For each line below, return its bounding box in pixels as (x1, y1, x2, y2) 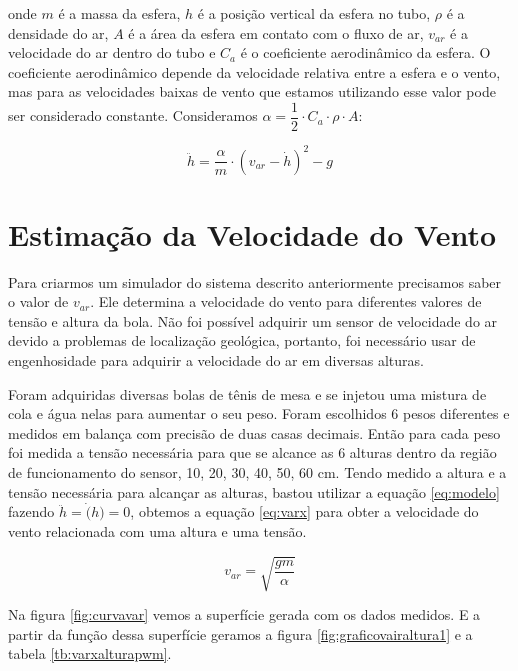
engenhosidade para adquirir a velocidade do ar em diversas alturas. (8, 350, 424, 371)
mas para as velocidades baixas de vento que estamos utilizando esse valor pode (8, 81, 496, 102)
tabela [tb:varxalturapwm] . (8, 643, 172, 664)
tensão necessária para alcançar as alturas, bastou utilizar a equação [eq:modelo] (8, 481, 500, 502)
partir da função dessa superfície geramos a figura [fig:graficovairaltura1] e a (8, 623, 473, 644)
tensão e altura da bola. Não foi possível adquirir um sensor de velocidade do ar (8, 310, 498, 331)
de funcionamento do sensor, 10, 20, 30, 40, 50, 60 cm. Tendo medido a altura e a (8, 462, 507, 482)
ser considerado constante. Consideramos (8, 105, 258, 126)
